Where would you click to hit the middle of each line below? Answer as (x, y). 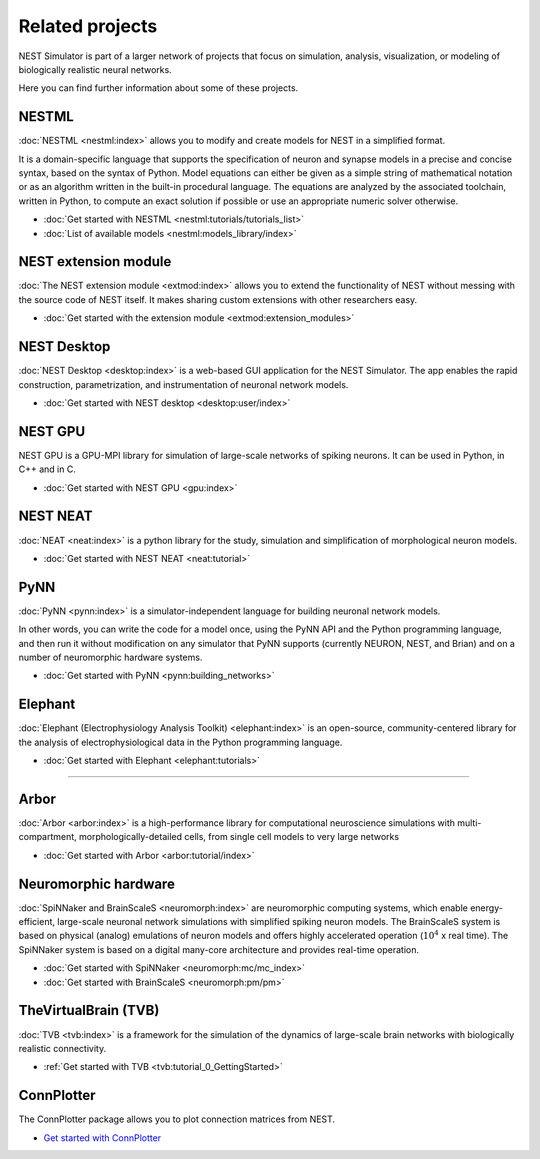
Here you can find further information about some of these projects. (158, 88)
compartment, (47, 837)
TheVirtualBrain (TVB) (89, 1010)
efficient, (36, 922)
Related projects (88, 26)
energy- (487, 907)
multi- (469, 823)
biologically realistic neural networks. (95, 69)
